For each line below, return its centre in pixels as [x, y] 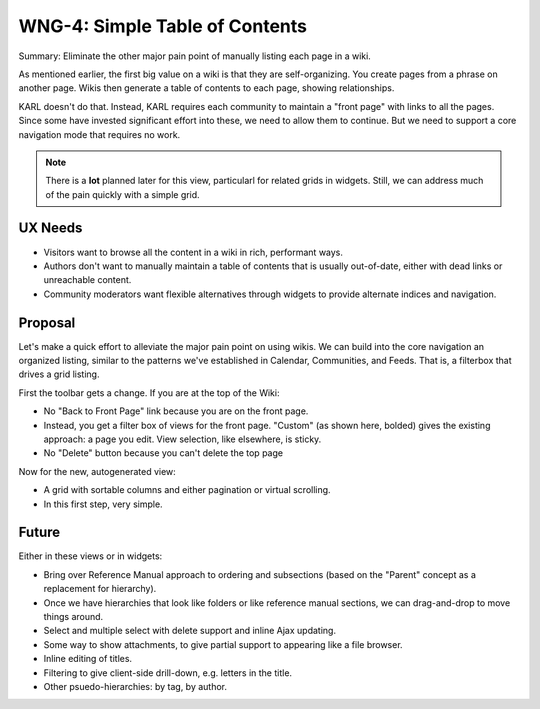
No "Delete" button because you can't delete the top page [163, 453]
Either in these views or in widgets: [90, 556]
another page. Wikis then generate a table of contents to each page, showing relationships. [206, 88]
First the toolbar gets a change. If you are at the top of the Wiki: [149, 392]
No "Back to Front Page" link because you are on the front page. [176, 411]
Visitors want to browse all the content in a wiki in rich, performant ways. [193, 252]
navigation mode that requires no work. [99, 134]
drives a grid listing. [59, 374]
